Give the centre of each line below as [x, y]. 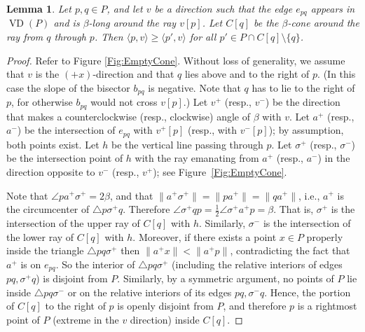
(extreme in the [86, 319]
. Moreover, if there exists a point [205, 236]
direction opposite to [51, 171]
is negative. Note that [194, 87]
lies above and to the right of [247, 74]
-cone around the [323, 23]
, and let [125, 8]
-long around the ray [132, 23]
